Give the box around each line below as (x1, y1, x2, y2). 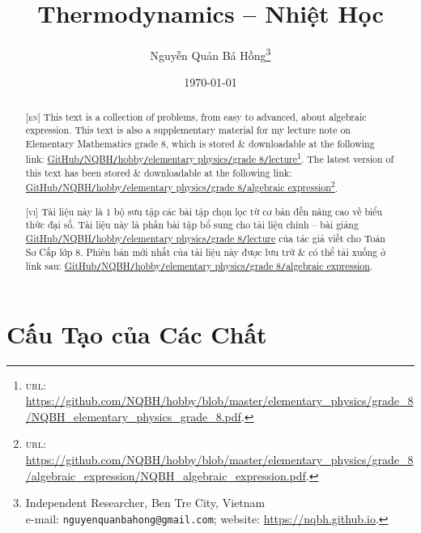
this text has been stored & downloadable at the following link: (25, 165, 292, 179)
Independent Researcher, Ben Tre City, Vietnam (25, 494, 266, 511)
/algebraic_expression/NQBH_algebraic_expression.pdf (25, 467, 306, 484)
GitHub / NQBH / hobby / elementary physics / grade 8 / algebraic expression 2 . (25, 178, 338, 194)
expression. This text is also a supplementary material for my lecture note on (25, 123, 351, 137)
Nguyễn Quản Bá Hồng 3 (150, 45, 271, 63)
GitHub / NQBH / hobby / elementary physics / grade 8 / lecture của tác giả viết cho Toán (25, 231, 385, 245)
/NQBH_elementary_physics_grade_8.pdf (25, 407, 241, 424)
